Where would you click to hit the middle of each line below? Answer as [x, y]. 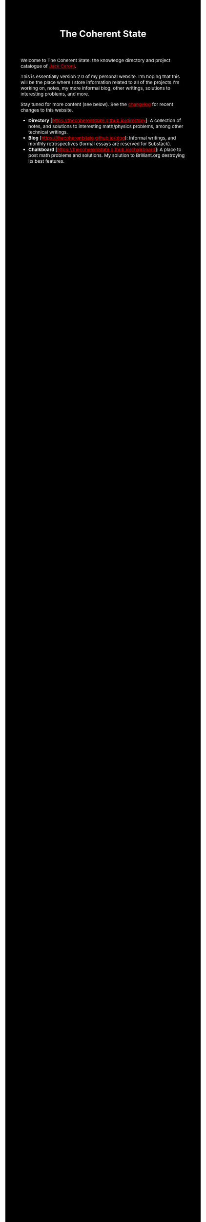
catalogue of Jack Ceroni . [48, 66]
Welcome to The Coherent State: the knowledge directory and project [96, 60]
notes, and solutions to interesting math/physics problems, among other [106, 126]
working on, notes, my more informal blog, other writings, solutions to [96, 88]
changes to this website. [47, 110]
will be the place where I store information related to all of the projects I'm [100, 82]
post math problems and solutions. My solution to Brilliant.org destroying [106, 155]
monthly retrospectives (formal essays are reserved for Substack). [100, 144]
